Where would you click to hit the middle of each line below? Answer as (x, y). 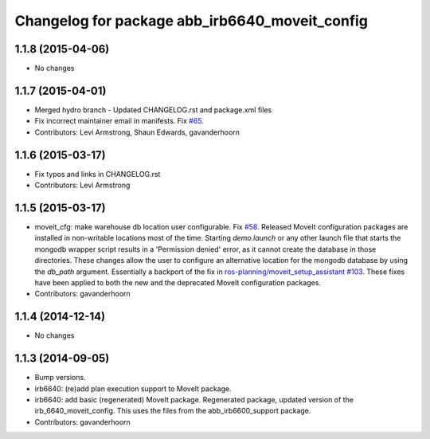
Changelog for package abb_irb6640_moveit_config (191, 21)
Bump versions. (61, 378)
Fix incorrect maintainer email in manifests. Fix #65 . (119, 121)
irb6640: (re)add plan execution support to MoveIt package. (133, 388)
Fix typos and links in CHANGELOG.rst (98, 174)
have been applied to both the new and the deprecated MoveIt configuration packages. (178, 282)
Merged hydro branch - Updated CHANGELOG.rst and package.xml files (153, 110)
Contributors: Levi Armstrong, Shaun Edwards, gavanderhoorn (137, 132)
